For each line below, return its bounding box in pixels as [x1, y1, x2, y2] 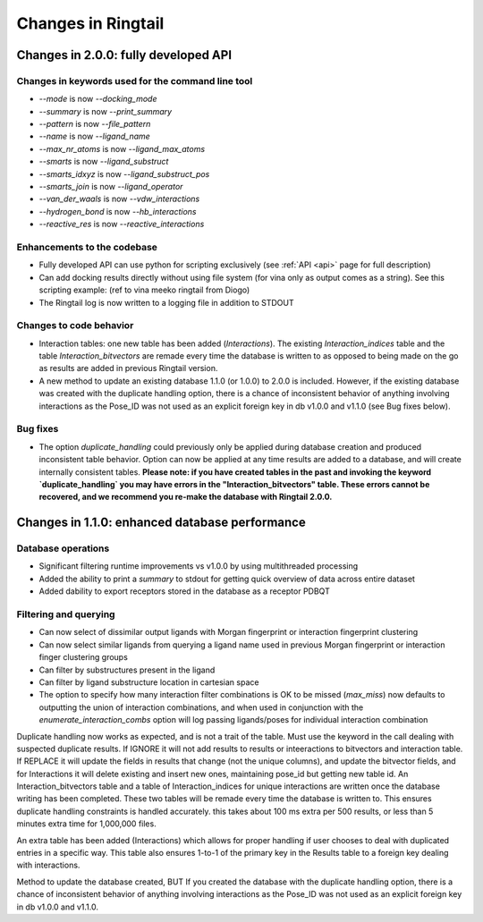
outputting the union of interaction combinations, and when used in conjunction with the [38, 702, 364, 713]
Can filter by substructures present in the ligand [38, 664, 216, 675]
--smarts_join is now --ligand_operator [38, 182, 183, 192]
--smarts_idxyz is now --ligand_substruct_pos [38, 168, 210, 179]
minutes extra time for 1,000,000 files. [16, 818, 157, 829]
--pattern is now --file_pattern [38, 119, 151, 130]
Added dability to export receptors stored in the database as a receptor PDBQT [38, 586, 330, 596]
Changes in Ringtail [16, 13, 165, 33]
